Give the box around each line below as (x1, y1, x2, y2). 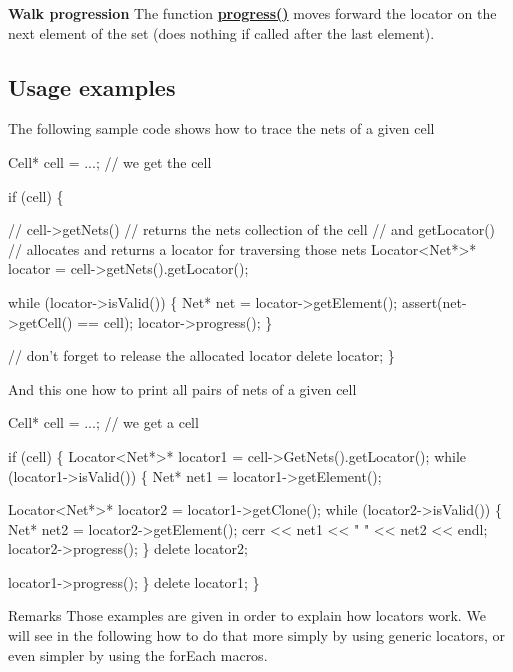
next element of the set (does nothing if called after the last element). (8, 22, 435, 43)
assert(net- (401, 291, 467, 312)
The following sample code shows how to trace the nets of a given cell (8, 118, 435, 139)
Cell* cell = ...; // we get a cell (8, 412, 199, 433)
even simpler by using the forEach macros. (8, 644, 268, 665)
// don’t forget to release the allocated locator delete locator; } (8, 345, 395, 366)
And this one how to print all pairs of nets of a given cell (8, 378, 357, 399)
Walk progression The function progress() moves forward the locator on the (8, 3, 497, 23)
